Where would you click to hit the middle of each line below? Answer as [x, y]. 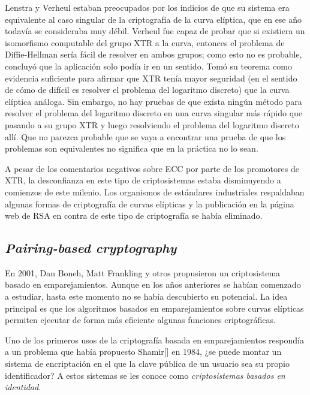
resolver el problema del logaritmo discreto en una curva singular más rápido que [154, 113]
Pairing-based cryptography [91, 248]
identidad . [23, 387]
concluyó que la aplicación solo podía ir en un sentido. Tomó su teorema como [149, 66]
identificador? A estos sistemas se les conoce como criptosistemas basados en [145, 375]
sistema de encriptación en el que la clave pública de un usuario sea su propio [147, 364]
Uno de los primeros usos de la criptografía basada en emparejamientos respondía [154, 340]
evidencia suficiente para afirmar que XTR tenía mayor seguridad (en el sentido [151, 78]
